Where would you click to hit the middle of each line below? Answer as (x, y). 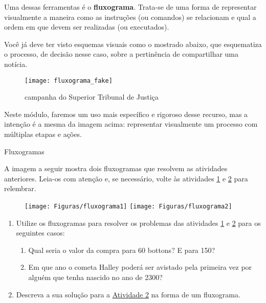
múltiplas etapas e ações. (43, 134)
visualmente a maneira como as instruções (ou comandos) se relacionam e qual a (130, 17)
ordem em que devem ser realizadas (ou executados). (87, 27)
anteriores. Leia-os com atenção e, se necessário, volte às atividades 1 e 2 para (126, 178)
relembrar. (20, 188)
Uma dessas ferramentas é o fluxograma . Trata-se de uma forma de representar (130, 7)
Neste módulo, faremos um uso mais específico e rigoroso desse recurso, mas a (126, 114)
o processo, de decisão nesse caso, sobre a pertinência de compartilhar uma (121, 54)
